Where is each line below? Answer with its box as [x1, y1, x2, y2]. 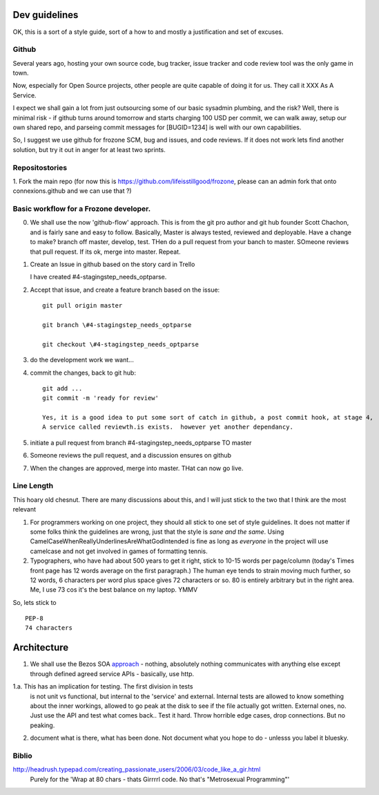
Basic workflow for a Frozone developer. [12, 204, 151, 214]
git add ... [42, 384, 83, 392]
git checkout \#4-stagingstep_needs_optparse [42, 340, 200, 348]
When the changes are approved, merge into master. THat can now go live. [30, 464, 244, 472]
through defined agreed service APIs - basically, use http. [30, 669, 195, 677]
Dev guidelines [12, 9, 79, 21]
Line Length [12, 481, 54, 491]
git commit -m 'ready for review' [42, 394, 159, 402]
